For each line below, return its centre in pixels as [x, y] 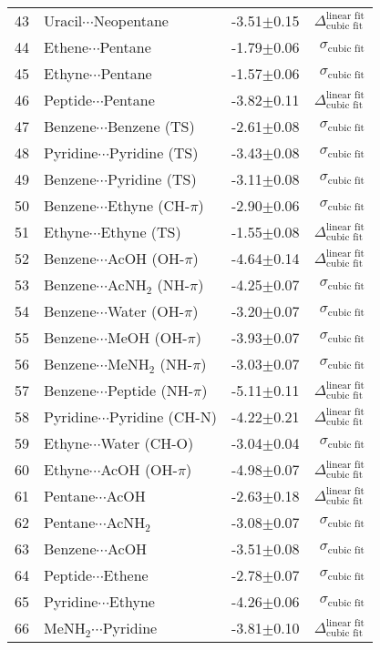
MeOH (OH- [147, 337]
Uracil [63, 20]
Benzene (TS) [151, 126]
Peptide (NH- [150, 390]
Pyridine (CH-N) [163, 416]
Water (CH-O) [147, 443]
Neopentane [131, 20]
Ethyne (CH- [149, 205]
